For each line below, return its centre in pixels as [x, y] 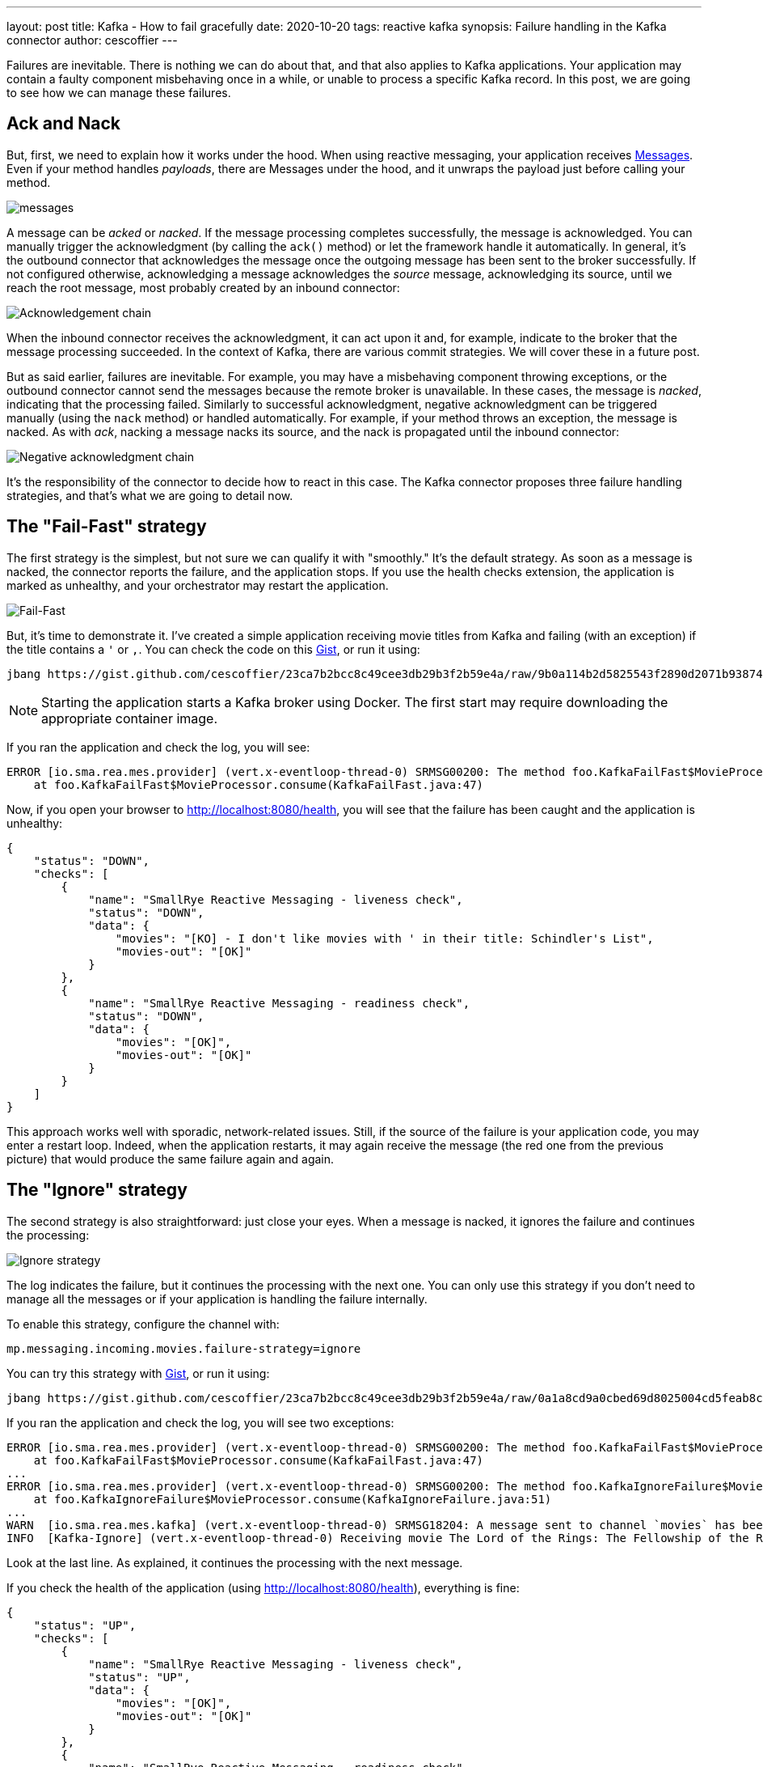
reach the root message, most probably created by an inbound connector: [203, 287]
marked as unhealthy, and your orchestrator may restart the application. [198, 585]
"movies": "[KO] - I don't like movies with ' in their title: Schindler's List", [384, 938]
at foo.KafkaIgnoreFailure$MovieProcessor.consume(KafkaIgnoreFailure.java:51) [293, 1499]
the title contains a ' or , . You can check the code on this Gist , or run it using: [213, 649]
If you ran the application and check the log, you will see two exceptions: [200, 1422]
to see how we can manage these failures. [119, 93]
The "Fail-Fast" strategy [107, 527]
